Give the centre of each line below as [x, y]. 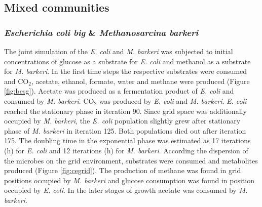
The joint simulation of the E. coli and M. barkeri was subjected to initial [119, 51]
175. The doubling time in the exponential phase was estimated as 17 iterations [127, 140]
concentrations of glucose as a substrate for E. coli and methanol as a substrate [127, 61]
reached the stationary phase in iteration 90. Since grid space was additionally [125, 111]
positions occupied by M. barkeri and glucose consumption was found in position [129, 180]
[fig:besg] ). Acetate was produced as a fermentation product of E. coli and [119, 91]
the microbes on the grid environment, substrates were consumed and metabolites [131, 160]
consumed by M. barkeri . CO [49, 100]
